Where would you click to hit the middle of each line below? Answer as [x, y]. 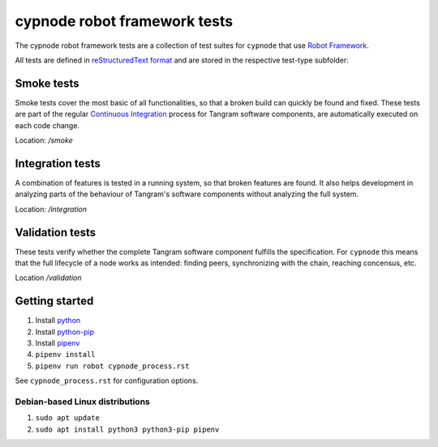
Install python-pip [65, 332]
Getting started [54, 301]
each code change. [47, 125]
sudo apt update [68, 418]
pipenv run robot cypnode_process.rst [112, 366]
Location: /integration [51, 209]
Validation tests [56, 232]
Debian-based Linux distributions [82, 402]
